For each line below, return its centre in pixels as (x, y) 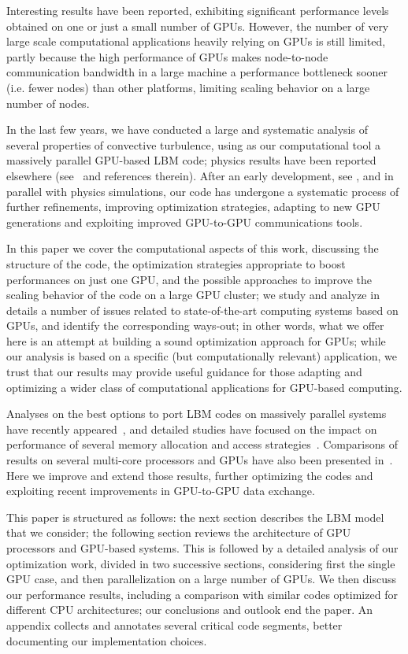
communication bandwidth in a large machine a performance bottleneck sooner (197, 72)
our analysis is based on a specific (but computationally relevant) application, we (202, 356)
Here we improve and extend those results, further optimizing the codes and (190, 475)
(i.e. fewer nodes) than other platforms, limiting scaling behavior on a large (188, 87)
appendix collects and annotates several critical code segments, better (174, 624)
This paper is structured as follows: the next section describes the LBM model (195, 517)
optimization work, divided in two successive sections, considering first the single (201, 563)
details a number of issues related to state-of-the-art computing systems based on (202, 310)
